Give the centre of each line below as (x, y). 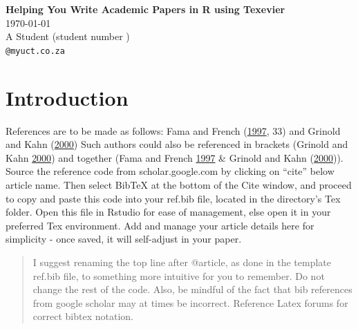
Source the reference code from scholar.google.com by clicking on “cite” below (170, 171)
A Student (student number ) (68, 36)
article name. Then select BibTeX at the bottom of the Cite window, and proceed (179, 184)
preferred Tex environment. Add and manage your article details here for (160, 225)
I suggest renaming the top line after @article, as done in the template (182, 262)
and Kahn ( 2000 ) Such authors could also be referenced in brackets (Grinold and (177, 144)
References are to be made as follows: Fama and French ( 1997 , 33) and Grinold (173, 130)
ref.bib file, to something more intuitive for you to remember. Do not (179, 275)
